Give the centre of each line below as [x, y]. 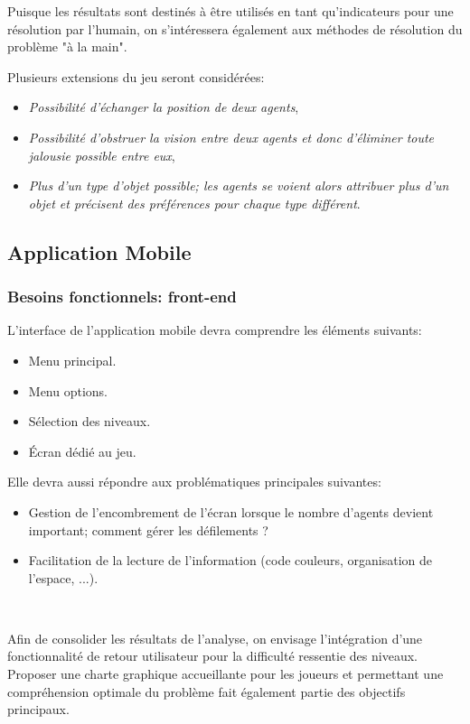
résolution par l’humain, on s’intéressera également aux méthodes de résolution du [235, 28]
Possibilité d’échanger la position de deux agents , [164, 107]
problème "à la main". [67, 46]
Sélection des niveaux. [89, 421]
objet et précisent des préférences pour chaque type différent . [194, 203]
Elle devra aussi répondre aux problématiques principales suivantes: [194, 482]
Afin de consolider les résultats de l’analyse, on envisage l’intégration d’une [215, 638]
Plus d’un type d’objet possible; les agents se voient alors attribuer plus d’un [239, 186]
